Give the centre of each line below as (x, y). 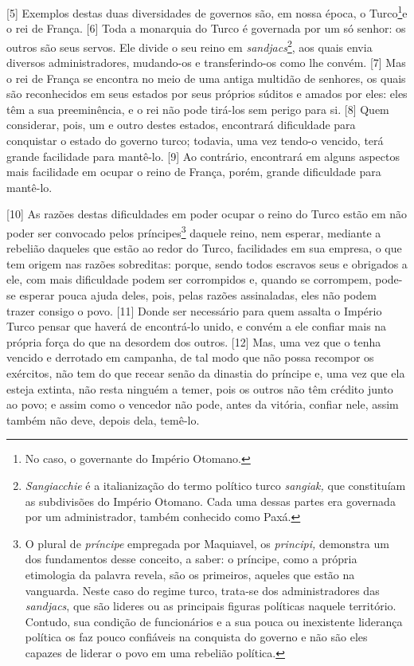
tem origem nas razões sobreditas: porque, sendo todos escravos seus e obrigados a (207, 263)
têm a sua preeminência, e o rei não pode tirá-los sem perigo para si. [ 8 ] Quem (198, 109)
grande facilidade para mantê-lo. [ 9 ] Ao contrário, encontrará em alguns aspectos (203, 156)
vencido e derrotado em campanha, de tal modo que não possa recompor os (190, 357)
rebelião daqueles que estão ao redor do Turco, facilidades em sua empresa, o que (204, 248)
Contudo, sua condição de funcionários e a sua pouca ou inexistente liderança (214, 621)
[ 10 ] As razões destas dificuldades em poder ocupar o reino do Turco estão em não (207, 214)
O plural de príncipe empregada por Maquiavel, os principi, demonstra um (207, 543)
